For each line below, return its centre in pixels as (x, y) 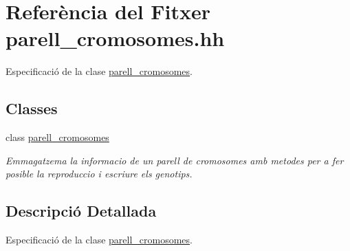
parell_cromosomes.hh (115, 38)
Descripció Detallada (81, 211)
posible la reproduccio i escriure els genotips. (99, 174)
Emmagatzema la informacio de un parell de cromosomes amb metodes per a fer (175, 160)
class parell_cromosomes (57, 137)
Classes (32, 108)
